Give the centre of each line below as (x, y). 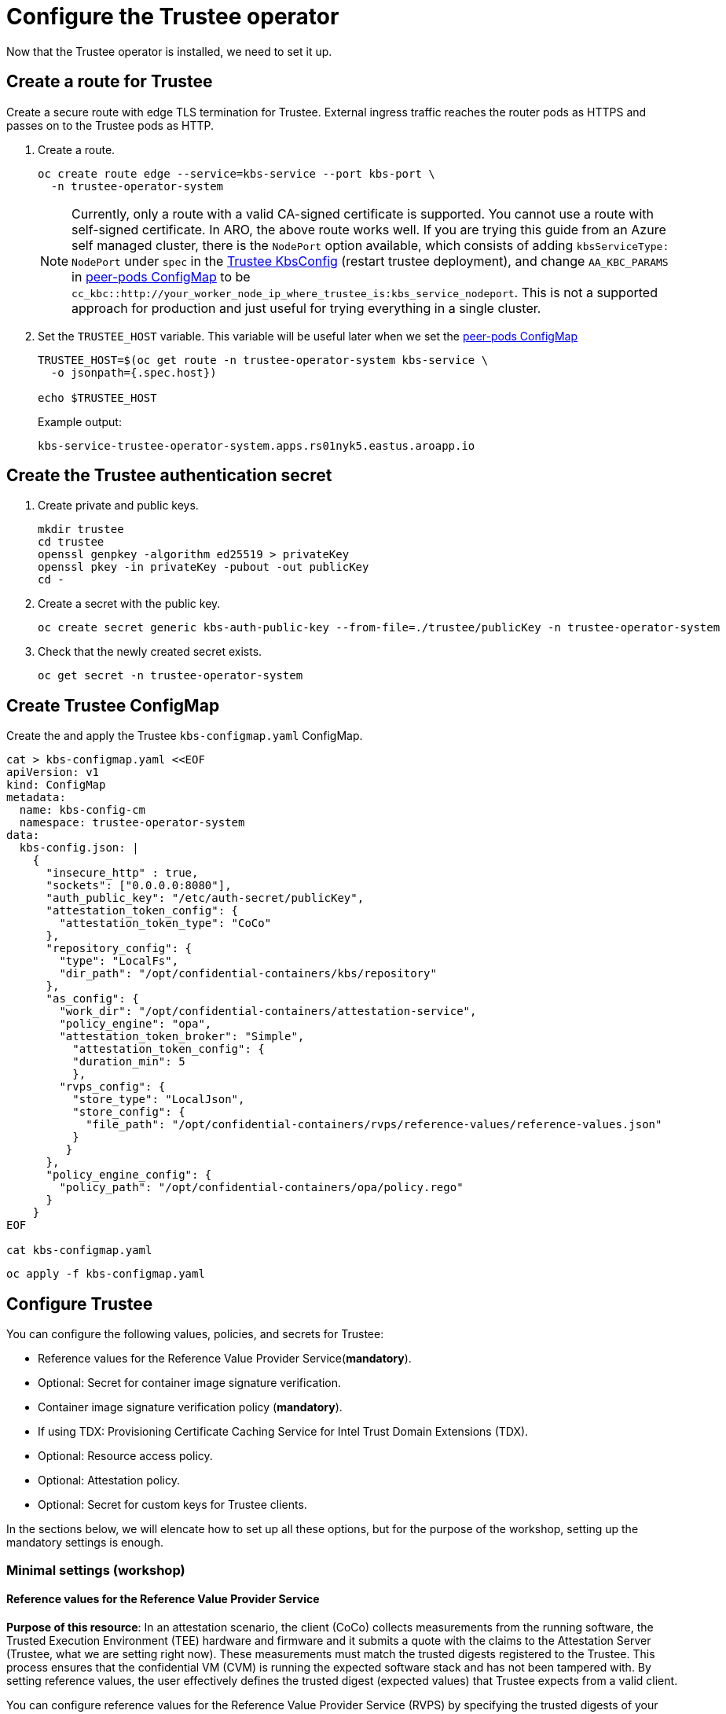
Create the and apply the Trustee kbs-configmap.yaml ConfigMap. (185, 736)
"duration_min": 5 (129, 1062)
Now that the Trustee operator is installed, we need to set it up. (169, 51)
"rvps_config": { (112, 1087)
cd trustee (71, 542)
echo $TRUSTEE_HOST (97, 397)
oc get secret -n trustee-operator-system (170, 676)
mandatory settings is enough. (85, 1543)
